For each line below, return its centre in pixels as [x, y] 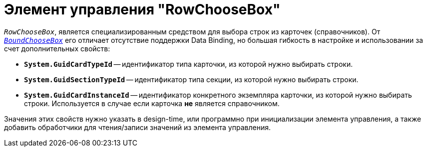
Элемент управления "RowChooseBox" [142, 9]
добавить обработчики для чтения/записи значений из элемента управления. [137, 127]
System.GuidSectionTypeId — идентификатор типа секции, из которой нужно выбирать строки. [191, 79]
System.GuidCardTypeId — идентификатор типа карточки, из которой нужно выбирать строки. [189, 64]
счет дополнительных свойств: [57, 48]
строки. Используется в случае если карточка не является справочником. [152, 103]
